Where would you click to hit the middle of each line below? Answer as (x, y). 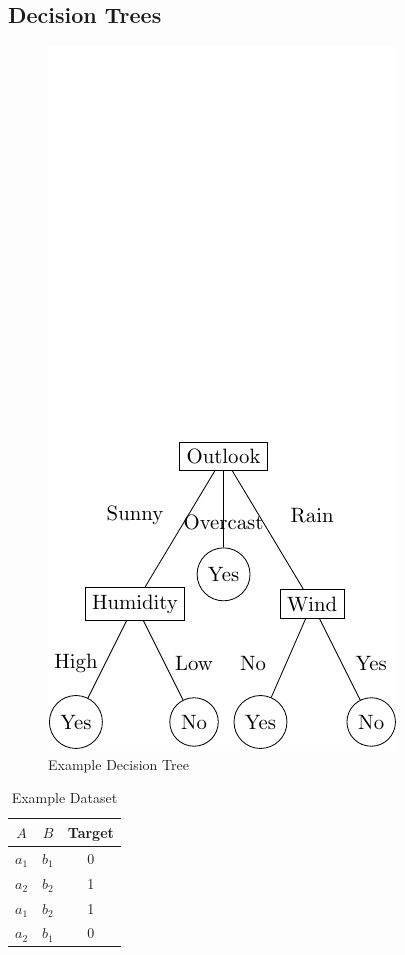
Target (90, 831)
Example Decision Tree (118, 763)
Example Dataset (64, 797)
